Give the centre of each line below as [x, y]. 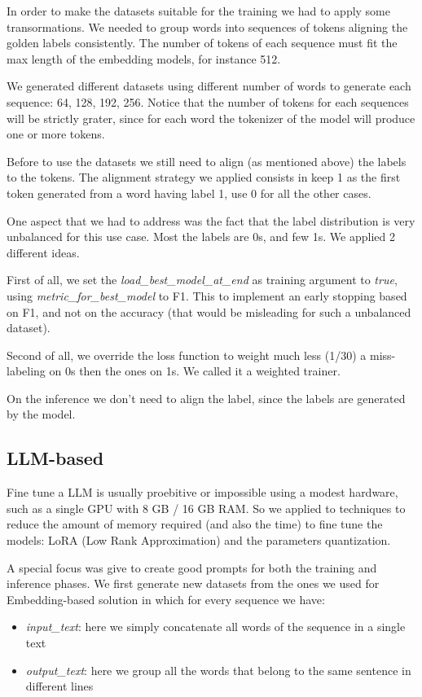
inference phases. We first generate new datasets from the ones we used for [193, 583]
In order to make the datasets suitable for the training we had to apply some [199, 11]
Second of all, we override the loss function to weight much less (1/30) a [187, 355]
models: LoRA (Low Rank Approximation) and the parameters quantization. [199, 540]
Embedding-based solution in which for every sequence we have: [166, 599]
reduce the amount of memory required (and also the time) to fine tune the [195, 524]
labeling [26, 371]
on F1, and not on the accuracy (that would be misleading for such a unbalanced [209, 311]
